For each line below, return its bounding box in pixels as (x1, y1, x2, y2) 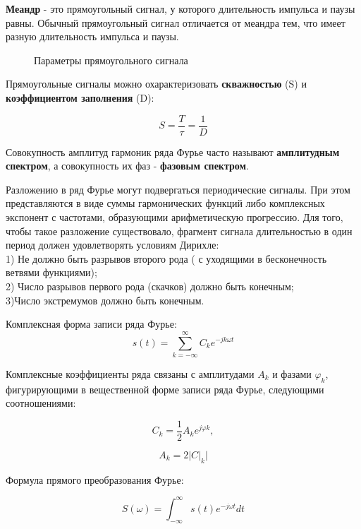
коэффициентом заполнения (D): (6, 90, 154, 105)
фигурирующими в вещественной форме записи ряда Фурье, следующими (6, 381, 324, 396)
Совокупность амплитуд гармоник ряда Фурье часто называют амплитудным (6, 144, 340, 159)
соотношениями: (6, 396, 76, 410)
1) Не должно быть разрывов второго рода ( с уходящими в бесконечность (6, 251, 327, 266)
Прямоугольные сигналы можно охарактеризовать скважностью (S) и (6, 76, 307, 91)
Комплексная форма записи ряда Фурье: (6, 316, 177, 331)
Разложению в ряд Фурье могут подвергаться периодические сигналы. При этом (6, 182, 350, 196)
